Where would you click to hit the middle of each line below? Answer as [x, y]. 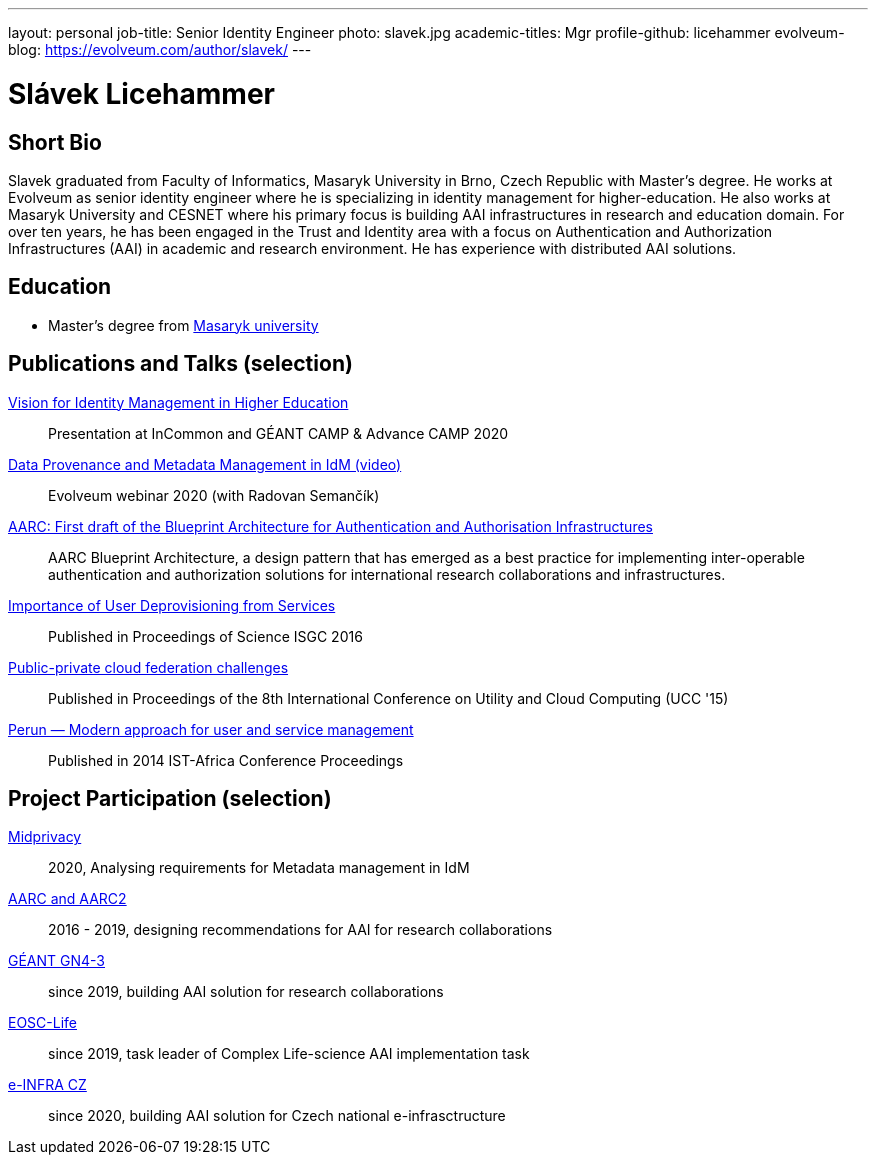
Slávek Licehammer [141, 93]
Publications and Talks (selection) [180, 364]
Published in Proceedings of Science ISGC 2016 [205, 636]
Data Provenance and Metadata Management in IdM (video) [205, 464]
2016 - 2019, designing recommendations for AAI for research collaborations [300, 930]
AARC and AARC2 [67, 899]
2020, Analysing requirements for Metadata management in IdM [259, 868]
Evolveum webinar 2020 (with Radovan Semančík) [214, 495]
